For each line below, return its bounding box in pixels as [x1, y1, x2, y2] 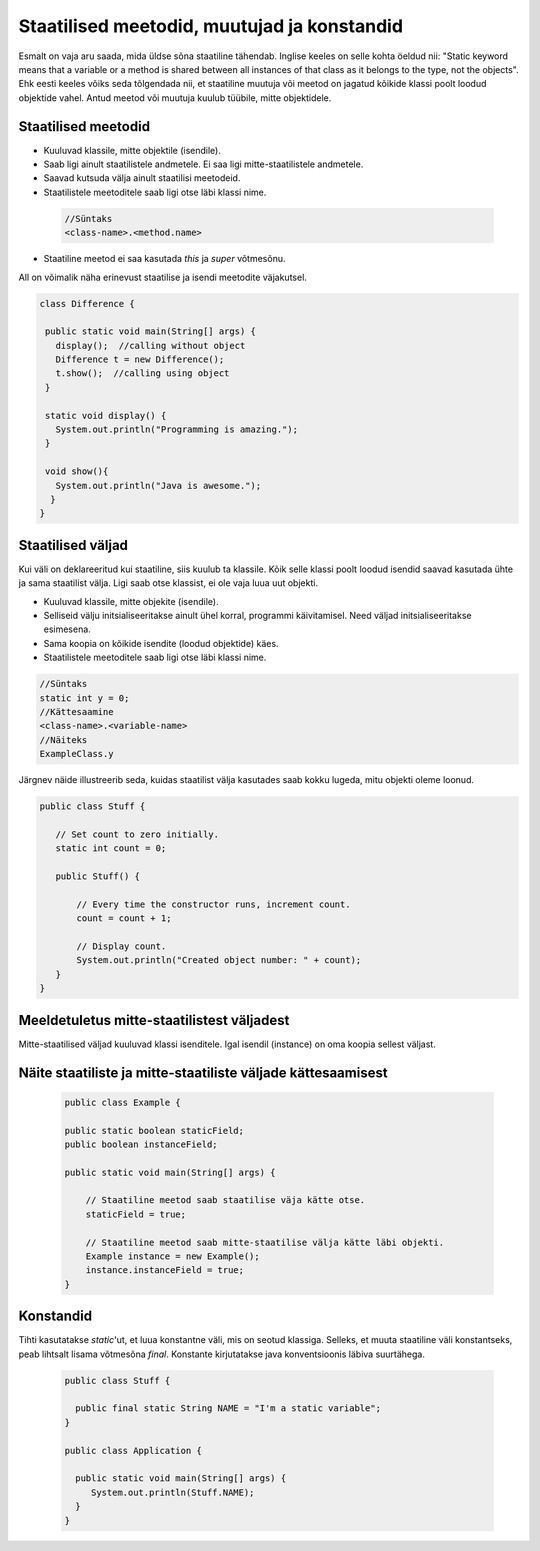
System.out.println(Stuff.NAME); [90, 1486, 255, 1498]
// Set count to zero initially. [55, 828, 220, 840]
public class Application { [64, 1445, 202, 1456]
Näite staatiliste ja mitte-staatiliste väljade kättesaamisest [18, 1064, 389, 1081]
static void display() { [45, 410, 167, 421]
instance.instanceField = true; [85, 1265, 245, 1276]
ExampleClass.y [39, 748, 114, 760]
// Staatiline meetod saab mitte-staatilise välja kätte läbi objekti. [85, 1236, 445, 1248]
